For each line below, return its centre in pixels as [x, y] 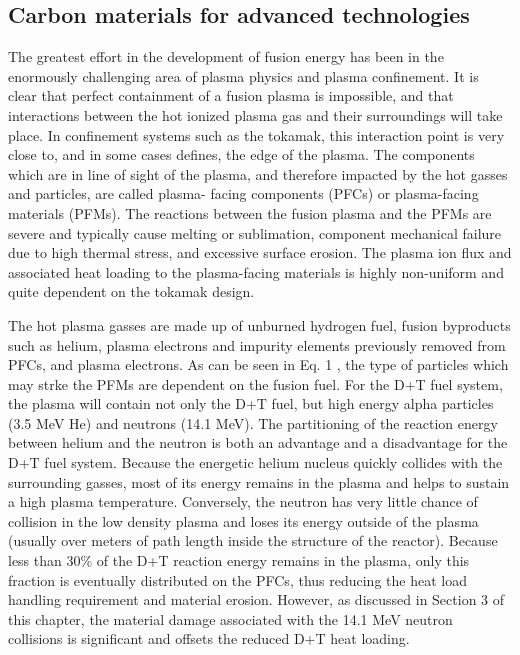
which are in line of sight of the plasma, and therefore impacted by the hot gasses [258, 173]
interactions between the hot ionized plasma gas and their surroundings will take [255, 114]
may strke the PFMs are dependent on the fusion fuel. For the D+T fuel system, [255, 383]
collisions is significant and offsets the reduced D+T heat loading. [209, 638]
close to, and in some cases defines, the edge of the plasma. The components [241, 154]
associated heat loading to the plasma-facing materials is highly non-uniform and [256, 271]
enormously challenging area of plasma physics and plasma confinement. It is [243, 75]
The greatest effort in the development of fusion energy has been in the [226, 56]
